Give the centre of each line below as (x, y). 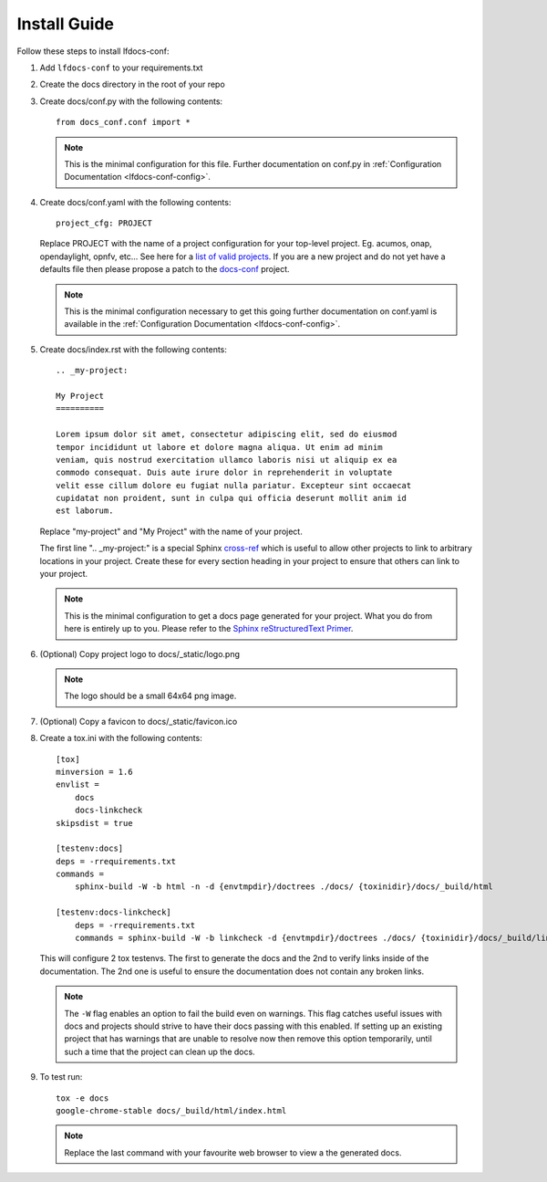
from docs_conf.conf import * (124, 122)
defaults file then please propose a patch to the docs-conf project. (165, 269)
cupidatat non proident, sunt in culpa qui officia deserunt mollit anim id (232, 498)
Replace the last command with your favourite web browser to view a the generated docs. (233, 1152)
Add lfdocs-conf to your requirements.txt (121, 68)
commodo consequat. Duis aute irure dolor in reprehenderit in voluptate (224, 473)
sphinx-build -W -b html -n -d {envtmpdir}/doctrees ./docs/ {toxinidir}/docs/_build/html (284, 887)
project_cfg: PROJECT (104, 223)
